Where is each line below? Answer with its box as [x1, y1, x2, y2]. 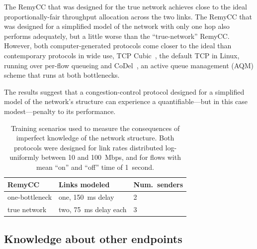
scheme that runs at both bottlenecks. [4, 70, 120, 80]
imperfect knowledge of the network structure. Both [16, 132, 174, 143]
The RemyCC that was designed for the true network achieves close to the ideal [4, 1, 247, 11]
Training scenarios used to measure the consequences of [10, 123, 180, 133]
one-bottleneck [7, 192, 52, 202]
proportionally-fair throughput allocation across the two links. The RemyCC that [4, 11, 252, 21]
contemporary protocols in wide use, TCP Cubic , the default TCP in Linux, [4, 50, 240, 60]
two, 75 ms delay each [59, 204, 127, 215]
